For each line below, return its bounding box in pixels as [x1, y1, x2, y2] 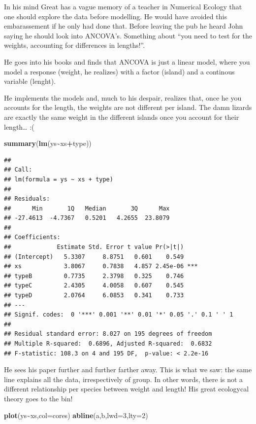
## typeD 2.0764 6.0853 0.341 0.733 [4, 292, 184, 299]
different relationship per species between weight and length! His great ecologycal [4, 384, 249, 394]
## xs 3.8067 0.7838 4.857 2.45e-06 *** [4, 263, 198, 270]
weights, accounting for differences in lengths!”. [4, 40, 145, 50]
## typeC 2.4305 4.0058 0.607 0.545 [4, 282, 184, 289]
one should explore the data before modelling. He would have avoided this [4, 11, 227, 21]
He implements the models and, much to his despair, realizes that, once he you [4, 92, 242, 103]
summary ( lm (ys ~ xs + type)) [4, 138, 92, 148]
